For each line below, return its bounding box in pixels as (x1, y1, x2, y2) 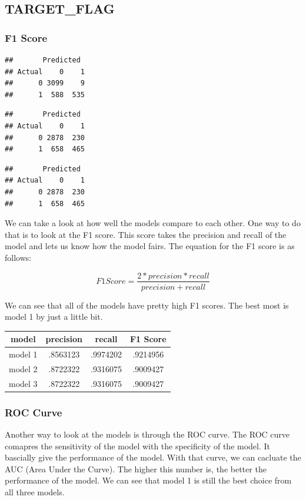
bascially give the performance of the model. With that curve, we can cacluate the (5, 451, 301, 463)
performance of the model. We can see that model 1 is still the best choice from (5, 474, 292, 486)
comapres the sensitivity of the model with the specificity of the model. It (5, 439, 271, 452)
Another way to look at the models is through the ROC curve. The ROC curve (5, 428, 290, 441)
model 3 (9, 377, 38, 389)
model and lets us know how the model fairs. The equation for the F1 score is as (5, 240, 295, 252)
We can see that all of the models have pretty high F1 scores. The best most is (5, 299, 289, 311)
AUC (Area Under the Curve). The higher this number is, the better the (5, 462, 267, 475)
